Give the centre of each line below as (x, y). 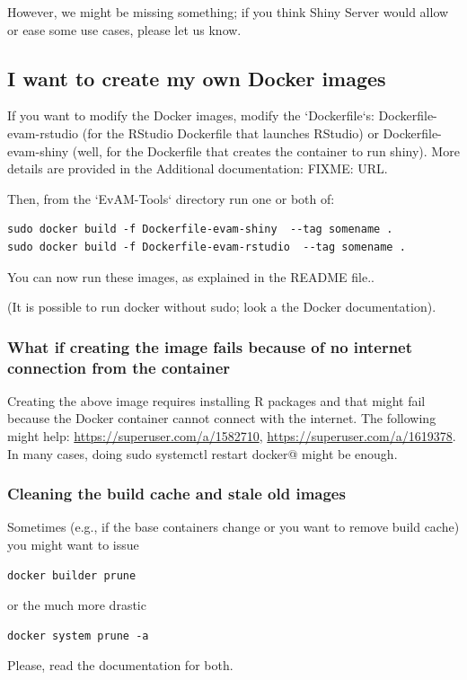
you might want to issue (73, 545)
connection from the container (119, 367)
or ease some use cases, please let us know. (124, 29)
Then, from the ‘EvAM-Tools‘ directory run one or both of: (171, 198)
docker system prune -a (78, 636)
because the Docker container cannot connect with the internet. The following (222, 418)
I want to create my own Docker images (197, 78)
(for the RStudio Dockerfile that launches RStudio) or (230, 132)
